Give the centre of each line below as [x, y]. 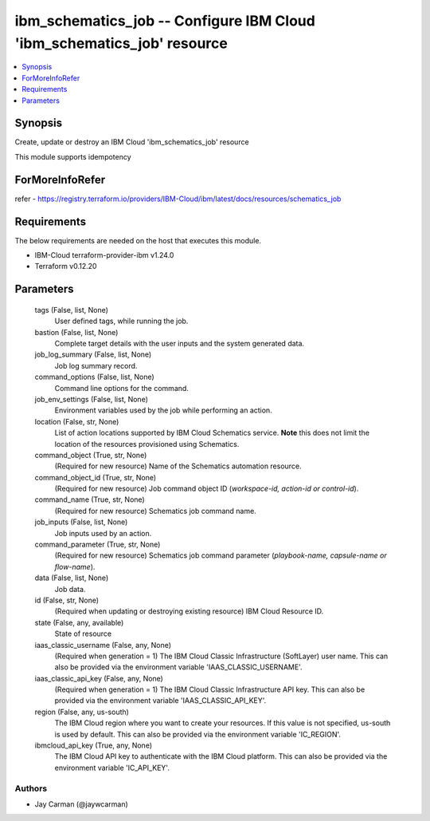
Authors [31, 788]
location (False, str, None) [77, 421]
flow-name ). [75, 566]
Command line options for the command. [121, 388]
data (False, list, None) [72, 578]
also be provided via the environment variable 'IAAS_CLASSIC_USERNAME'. [178, 667]
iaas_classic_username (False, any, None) [103, 645]
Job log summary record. [96, 365]
